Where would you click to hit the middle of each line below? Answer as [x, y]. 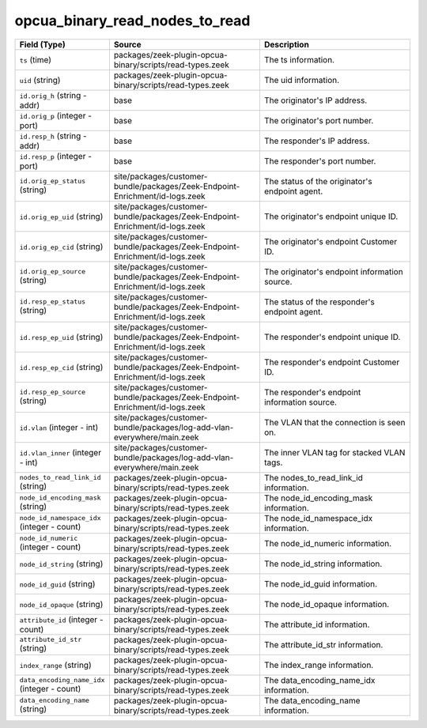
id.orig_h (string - [53, 95]
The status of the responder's [319, 302]
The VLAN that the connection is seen [335, 422]
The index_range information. [319, 665]
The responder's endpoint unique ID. [332, 337]
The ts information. [299, 59]
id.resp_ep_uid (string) [61, 337]
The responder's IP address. [317, 141]
